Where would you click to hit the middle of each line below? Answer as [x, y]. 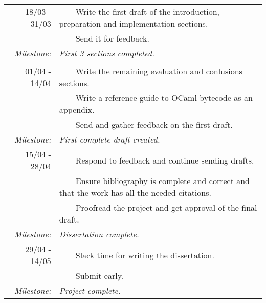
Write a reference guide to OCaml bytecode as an [164, 98]
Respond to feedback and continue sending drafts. [165, 160]
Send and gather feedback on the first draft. [154, 124]
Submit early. [99, 276]
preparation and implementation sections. [134, 23]
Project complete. [90, 290]
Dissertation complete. [99, 234]
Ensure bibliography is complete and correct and [163, 181]
